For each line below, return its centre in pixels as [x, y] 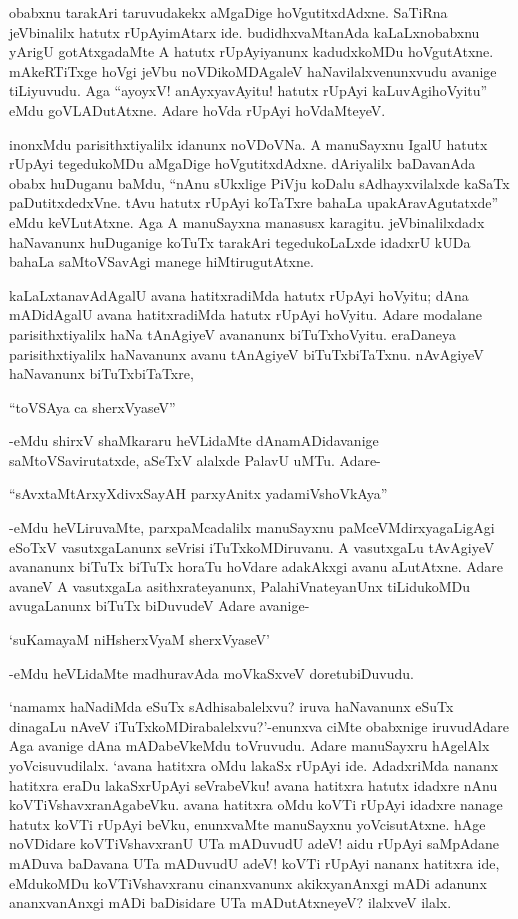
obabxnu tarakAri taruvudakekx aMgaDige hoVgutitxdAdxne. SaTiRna [228, 12]
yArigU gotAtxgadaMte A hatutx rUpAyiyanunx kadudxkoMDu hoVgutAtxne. [251, 51]
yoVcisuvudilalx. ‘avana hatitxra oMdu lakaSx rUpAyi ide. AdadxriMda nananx [254, 765]
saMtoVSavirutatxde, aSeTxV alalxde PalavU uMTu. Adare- [195, 459]
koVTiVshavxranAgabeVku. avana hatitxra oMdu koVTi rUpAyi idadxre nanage [256, 804]
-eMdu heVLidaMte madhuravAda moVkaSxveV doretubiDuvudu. [211, 672]
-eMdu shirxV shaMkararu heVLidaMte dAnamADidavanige [194, 440]
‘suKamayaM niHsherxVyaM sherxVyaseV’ [139, 639]
